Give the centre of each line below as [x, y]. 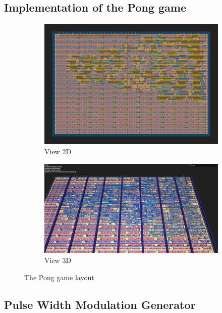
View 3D [58, 260]
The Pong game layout [59, 277]
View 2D [58, 151]
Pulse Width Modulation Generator [100, 304]
